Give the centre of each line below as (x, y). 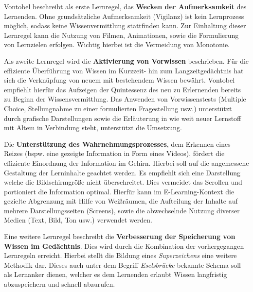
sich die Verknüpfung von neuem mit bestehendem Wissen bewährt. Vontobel (119, 80)
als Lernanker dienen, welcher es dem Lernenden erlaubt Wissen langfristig (116, 274)
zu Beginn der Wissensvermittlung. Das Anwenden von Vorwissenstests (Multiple (125, 99)
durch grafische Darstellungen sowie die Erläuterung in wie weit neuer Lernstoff (123, 118)
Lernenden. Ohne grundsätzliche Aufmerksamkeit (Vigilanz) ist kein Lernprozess (124, 16)
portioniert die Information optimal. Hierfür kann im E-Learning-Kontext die (119, 191)
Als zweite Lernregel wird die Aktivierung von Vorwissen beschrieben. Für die (126, 60)
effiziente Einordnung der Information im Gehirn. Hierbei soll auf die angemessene (126, 163)
